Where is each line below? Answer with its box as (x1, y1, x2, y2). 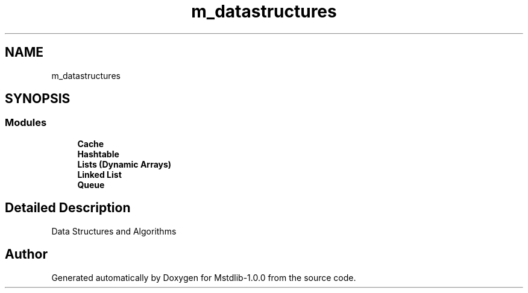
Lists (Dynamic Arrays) (77, 159, 172, 169)
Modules (5, 116, 47, 129)
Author (5, 247, 48, 262)
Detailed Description (5, 200, 131, 216)
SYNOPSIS (5, 91, 71, 107)
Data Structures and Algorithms (51, 225, 177, 236)
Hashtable (77, 148, 119, 159)
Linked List (77, 169, 122, 180)
